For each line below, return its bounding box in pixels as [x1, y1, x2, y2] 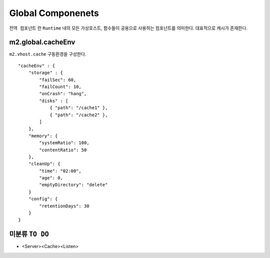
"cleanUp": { [28, 161, 60, 167]
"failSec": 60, [39, 77, 76, 83]
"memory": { [28, 133, 58, 139]
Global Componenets [9, 8, 99, 19]
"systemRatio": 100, [39, 140, 89, 146]
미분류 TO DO [9, 230, 49, 238]
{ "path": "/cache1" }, [49, 105, 108, 111]
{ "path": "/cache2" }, [49, 112, 108, 118]
